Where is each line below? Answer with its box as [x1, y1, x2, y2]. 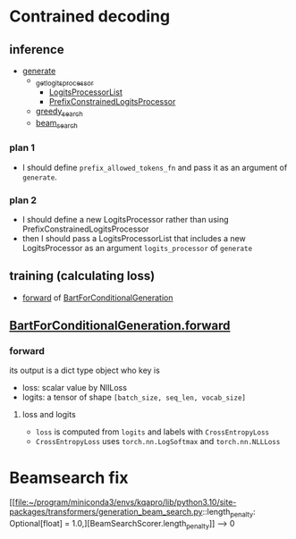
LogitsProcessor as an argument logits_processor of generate [21, 242, 253, 253]
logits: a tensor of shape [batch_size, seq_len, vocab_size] [21, 392, 246, 403]
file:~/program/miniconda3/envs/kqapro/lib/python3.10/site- [14, 497, 237, 508]
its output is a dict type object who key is [9, 365, 161, 376]
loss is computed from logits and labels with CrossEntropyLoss [35, 426, 270, 437]
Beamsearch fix [9, 467, 129, 488]
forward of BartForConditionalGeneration [21, 292, 173, 303]
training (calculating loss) [9, 268, 156, 283]
